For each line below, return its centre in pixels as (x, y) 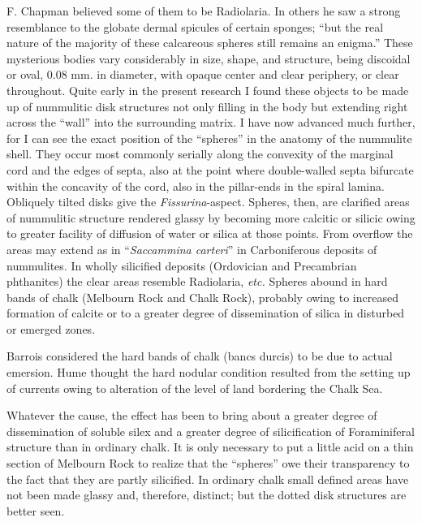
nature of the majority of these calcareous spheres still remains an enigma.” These (210, 43)
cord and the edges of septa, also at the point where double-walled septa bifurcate (210, 169)
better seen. (36, 510)
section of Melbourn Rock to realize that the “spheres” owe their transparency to (208, 463)
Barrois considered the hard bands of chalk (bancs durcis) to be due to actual (200, 356)
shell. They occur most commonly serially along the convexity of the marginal (200, 154)
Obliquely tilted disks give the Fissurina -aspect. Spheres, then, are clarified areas (208, 202)
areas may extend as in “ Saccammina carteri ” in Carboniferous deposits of (192, 249)
